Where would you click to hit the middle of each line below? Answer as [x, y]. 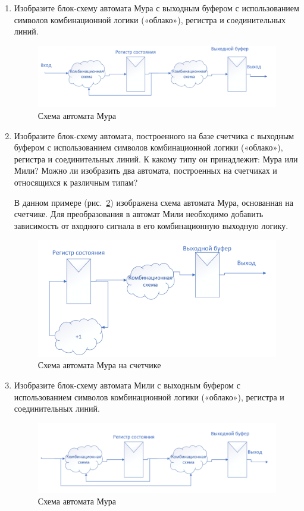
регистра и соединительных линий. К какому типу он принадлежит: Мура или [156, 159]
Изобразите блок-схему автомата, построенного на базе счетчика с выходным [154, 135]
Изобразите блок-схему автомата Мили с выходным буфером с [127, 385]
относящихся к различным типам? [76, 182]
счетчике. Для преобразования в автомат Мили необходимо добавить [139, 214]
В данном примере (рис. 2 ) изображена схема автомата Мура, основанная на [153, 202]
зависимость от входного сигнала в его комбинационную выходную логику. [151, 225]
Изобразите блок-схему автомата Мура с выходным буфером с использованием [156, 8]
